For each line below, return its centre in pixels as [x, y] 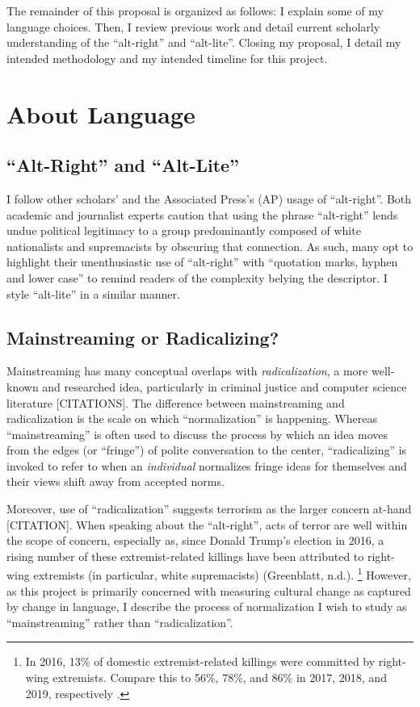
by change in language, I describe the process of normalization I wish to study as [207, 607]
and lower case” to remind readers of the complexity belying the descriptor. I [197, 277]
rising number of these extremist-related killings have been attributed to [185, 556]
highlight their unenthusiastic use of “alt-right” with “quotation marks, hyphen [202, 262]
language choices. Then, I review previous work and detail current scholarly [193, 26]
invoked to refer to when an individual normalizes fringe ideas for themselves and [207, 465]
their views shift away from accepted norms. [115, 481]
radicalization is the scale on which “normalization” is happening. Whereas [192, 418]
